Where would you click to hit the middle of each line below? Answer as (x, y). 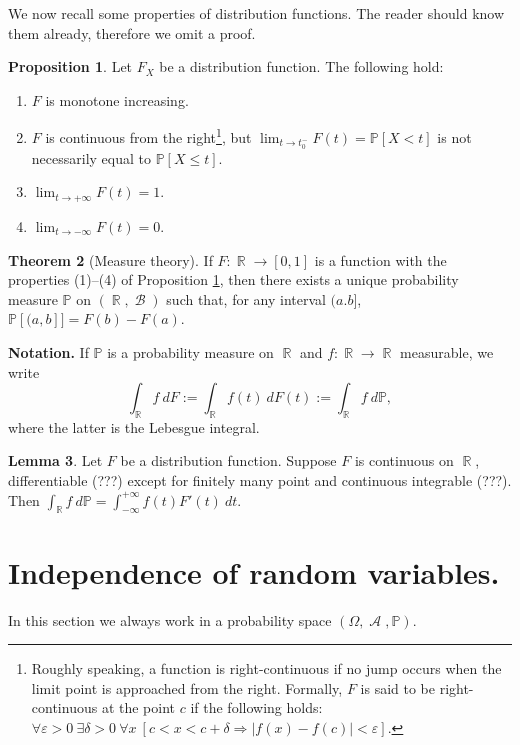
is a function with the (380, 259)
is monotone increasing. (117, 99)
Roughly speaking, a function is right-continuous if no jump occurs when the (266, 668)
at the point (138, 707)
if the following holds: (256, 707)
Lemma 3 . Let (55, 460)
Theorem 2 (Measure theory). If (110, 259)
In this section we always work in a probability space (170, 619)
